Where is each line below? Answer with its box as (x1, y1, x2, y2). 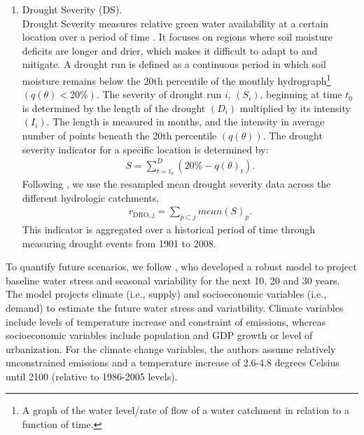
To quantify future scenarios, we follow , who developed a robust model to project (6, 259, 357, 274)
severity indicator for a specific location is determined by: (22, 141, 269, 156)
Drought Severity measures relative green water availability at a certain (22, 15, 329, 30)
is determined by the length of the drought (22, 100, 206, 115)
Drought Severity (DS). (22, 2, 122, 16)
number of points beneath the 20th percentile (22, 128, 217, 142)
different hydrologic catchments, (22, 190, 160, 205)
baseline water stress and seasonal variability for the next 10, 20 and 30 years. (6, 272, 340, 287)
